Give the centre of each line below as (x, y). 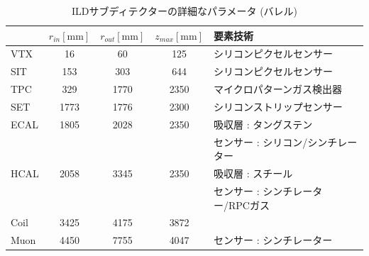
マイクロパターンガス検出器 (278, 89)
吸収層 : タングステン (263, 124)
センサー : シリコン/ (260, 141)
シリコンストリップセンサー (278, 106)
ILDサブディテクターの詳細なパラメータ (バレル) (184, 11)
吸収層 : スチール (253, 173)
